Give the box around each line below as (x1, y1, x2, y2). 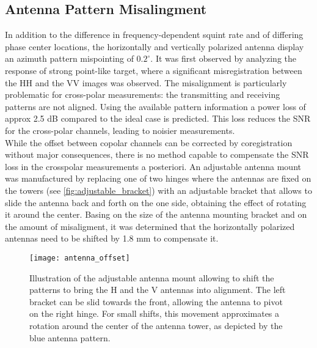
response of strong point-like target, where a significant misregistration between (5, 64, 302, 76)
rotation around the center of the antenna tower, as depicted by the (29, 319, 283, 331)
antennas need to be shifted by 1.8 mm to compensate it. (5, 232, 219, 245)
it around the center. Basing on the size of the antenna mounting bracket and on (5, 208, 307, 221)
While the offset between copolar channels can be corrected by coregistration (5, 136, 293, 149)
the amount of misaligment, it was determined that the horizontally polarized (5, 220, 295, 232)
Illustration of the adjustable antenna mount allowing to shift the (29, 271, 274, 284)
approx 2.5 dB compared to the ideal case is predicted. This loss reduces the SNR (5, 112, 311, 125)
